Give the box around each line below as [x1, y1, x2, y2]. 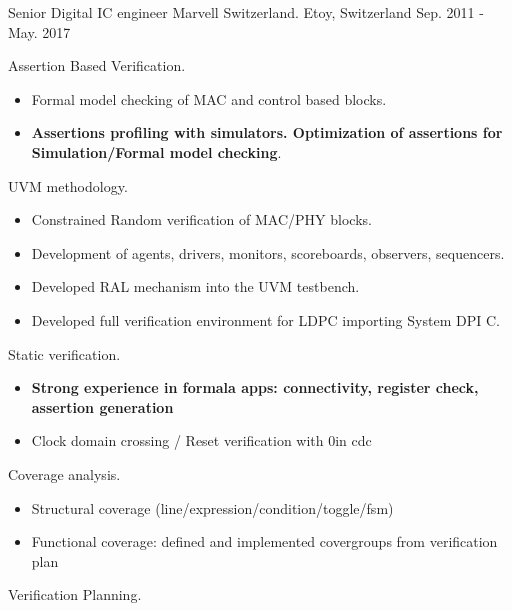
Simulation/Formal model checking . [31, 141, 282, 162]
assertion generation [31, 396, 174, 417]
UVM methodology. [8, 175, 128, 196]
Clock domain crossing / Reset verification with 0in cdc [31, 430, 372, 451]
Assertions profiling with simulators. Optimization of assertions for [31, 122, 503, 143]
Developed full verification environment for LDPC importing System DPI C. [31, 309, 500, 330]
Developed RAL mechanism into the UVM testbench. [31, 276, 360, 297]
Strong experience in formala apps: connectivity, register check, [31, 377, 479, 398]
